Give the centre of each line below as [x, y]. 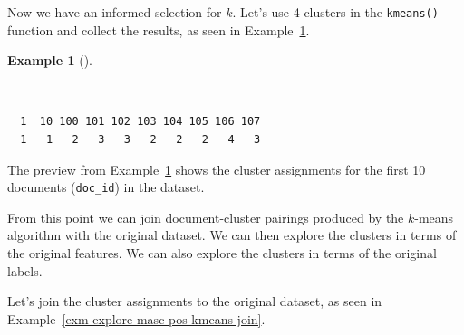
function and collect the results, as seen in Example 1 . [159, 29]
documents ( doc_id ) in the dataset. [106, 187]
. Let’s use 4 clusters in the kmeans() [335, 12]
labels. [25, 270]
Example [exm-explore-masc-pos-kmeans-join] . [136, 318]
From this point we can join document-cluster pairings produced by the [206, 217]
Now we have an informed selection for [115, 12]
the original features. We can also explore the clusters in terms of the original [222, 253]
